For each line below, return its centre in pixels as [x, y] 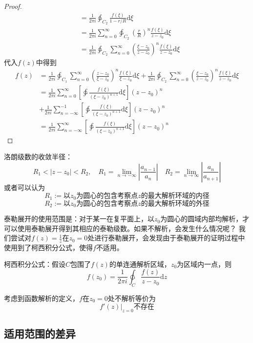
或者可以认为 [24, 187]
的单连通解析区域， [140, 264]
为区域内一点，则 [204, 264]
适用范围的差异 [40, 333]
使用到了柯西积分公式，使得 [48, 247]
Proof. [13, 6]
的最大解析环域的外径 [175, 204]
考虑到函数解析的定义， [42, 298]
